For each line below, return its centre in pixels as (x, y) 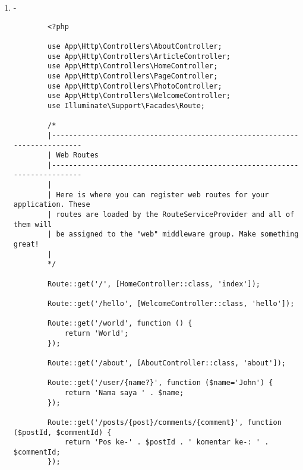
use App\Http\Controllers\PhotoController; (135, 86)
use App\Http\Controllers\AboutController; (135, 46)
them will (33, 224)
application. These (52, 205)
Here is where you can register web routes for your (162, 195)
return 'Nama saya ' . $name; (124, 392)
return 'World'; (97, 333)
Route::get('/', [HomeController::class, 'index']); (154, 284)
